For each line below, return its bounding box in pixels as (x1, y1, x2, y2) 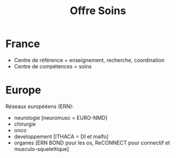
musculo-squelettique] (13, 145, 69, 152)
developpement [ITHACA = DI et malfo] (13, 133, 109, 140)
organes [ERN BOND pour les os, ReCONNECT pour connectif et (13, 139, 170, 146)
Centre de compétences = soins (13, 63, 92, 70)
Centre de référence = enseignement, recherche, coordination (13, 56, 165, 63)
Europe (5, 83, 42, 97)
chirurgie (13, 120, 36, 127)
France (5, 37, 40, 51)
